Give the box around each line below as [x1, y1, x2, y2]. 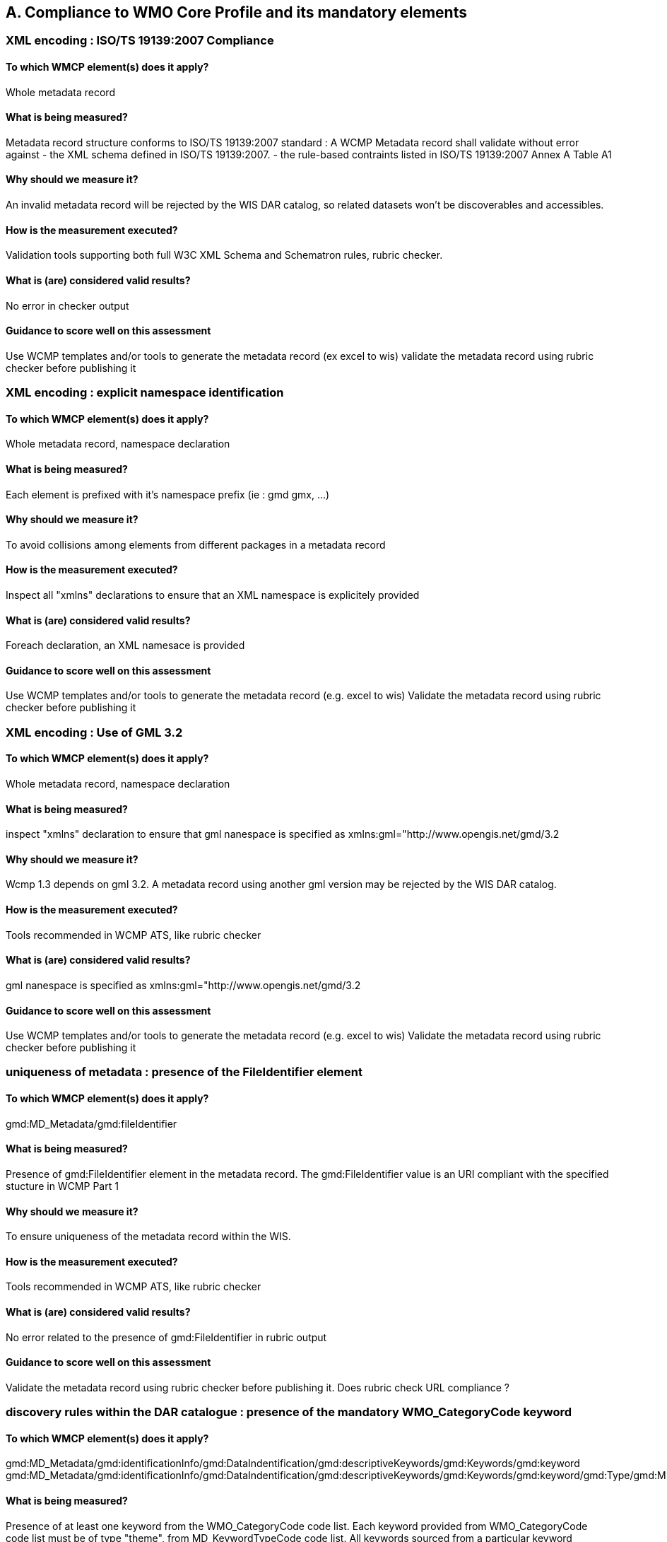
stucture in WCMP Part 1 [6, 1179, 119, 1192]
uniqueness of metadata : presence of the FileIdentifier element [6, 1065, 362, 1080]
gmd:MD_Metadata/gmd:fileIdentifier [6, 1117, 177, 1130]
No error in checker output [6, 299, 129, 312]
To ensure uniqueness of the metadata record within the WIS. [6, 1230, 291, 1243]
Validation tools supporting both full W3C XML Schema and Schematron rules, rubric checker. [6, 249, 443, 262]
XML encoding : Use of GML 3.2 [6, 725, 183, 740]
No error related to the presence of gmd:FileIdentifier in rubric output [6, 1331, 327, 1343]
